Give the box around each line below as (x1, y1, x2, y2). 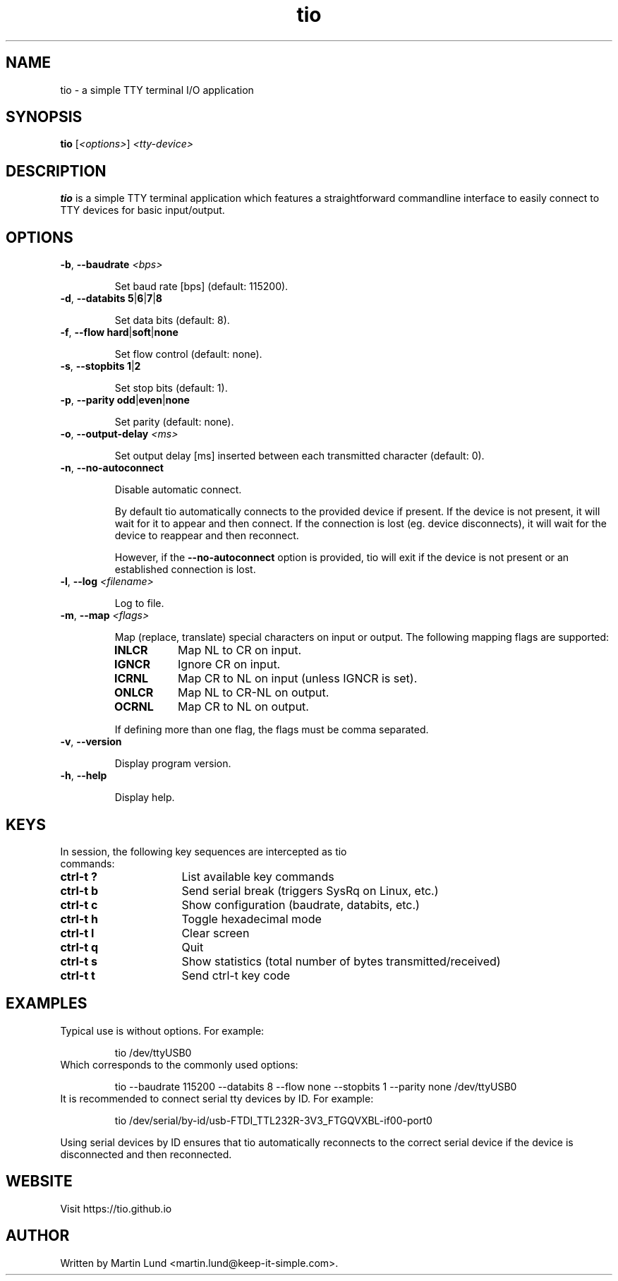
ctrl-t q (60, 939, 98, 954)
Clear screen (181, 925, 250, 940)
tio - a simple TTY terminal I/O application (60, 83, 254, 96)
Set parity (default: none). (114, 416, 234, 428)
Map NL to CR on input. (178, 643, 301, 658)
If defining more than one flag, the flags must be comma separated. (114, 723, 429, 736)
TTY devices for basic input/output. (60, 204, 225, 217)
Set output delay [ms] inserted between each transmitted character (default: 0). (114, 450, 485, 462)
